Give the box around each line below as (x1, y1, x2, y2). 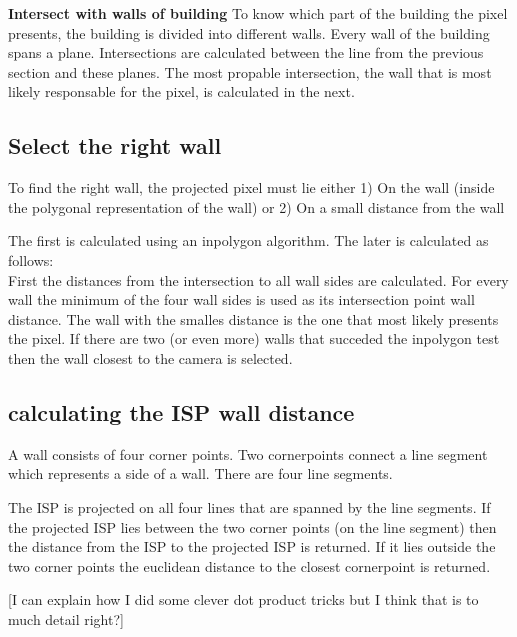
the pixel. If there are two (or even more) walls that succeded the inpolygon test (8, 328, 500, 349)
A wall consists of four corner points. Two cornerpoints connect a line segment (8, 443, 488, 464)
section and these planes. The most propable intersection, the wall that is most (8, 61, 492, 82)
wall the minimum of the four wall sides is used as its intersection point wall (8, 289, 475, 310)
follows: (8, 249, 54, 270)
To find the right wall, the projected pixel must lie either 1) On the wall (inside (8, 177, 495, 198)
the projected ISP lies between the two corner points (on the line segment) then (8, 516, 497, 537)
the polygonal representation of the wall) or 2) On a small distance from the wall (8, 196, 505, 217)
